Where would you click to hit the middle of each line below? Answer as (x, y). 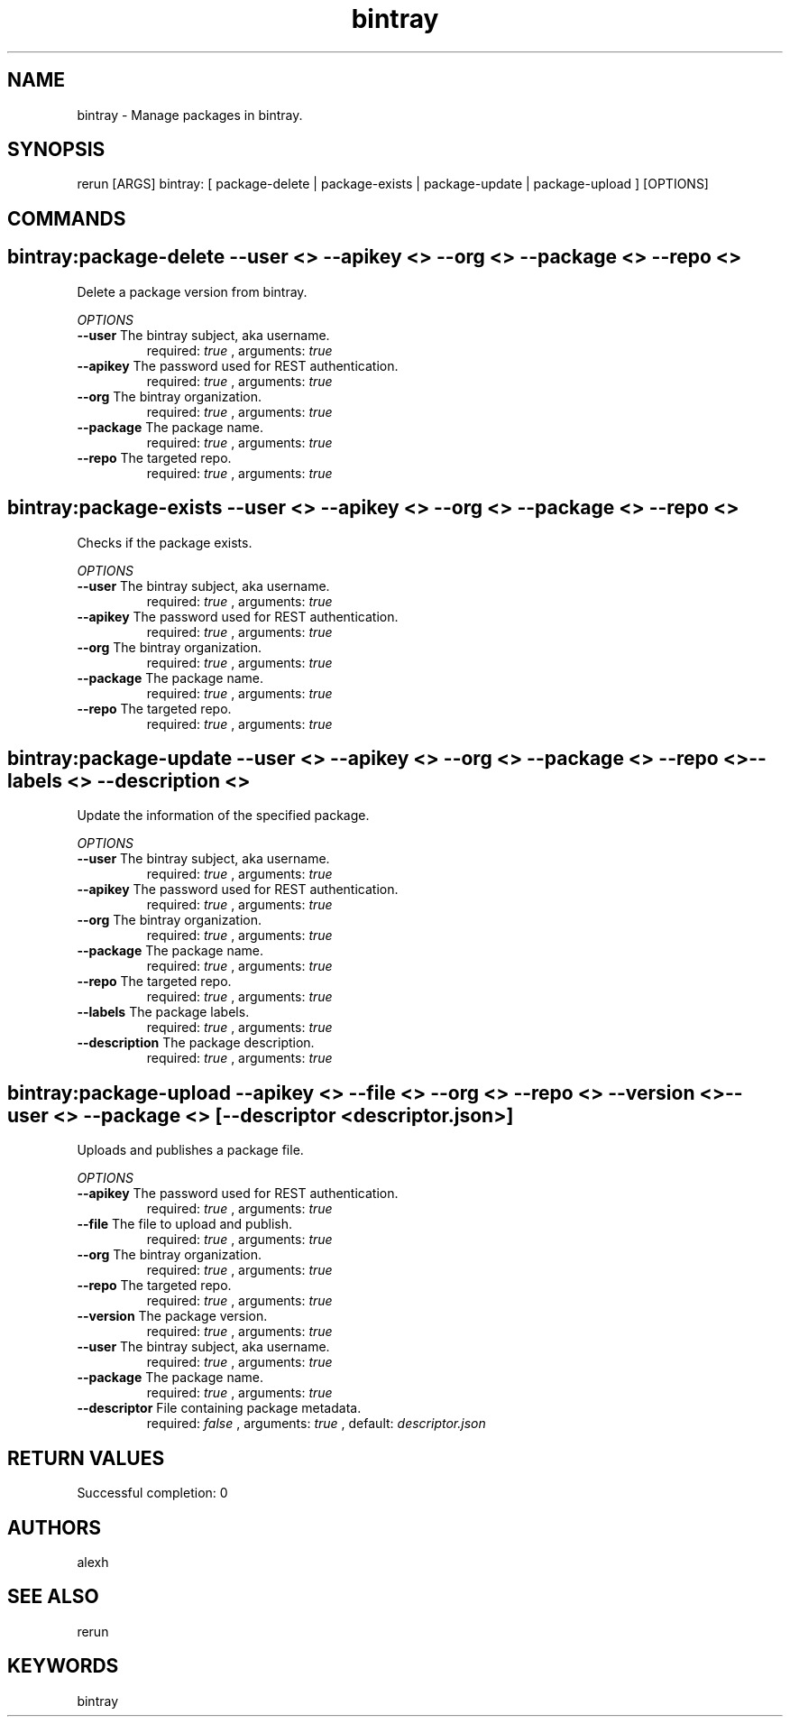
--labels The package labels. (163, 1012)
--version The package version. (172, 1316)
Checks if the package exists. (165, 542)
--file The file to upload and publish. (184, 1224)
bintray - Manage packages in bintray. (190, 115)
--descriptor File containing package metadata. (219, 1408)
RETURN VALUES (86, 1458)
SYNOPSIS (56, 150)
